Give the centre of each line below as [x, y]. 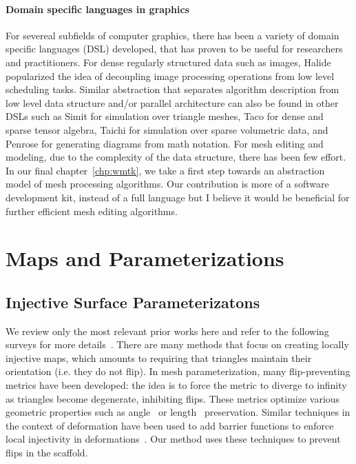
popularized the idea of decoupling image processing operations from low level [170, 75]
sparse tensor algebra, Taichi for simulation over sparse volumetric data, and [167, 129]
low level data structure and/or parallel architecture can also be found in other [172, 102]
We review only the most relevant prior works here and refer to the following [167, 331]
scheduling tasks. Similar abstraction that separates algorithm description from [172, 89]
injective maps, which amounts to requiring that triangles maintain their [159, 357]
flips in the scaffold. [47, 453]
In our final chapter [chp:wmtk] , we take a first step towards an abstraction [165, 170]
